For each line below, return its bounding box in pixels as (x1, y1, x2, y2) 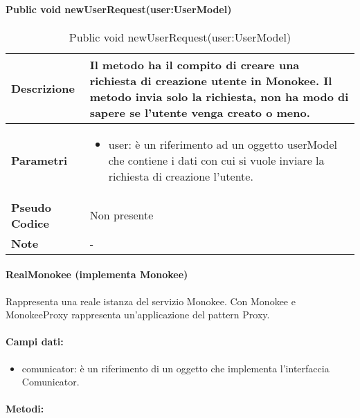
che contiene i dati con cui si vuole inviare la (108, 152, 325, 168)
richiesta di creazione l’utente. (108, 167, 253, 184)
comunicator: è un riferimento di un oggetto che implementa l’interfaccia (21, 361, 330, 375)
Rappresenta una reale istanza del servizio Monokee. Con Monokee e (6, 293, 296, 308)
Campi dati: (6, 334, 64, 349)
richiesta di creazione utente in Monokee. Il (89, 72, 332, 89)
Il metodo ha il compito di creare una (89, 56, 300, 73)
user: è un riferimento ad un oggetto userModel (108, 136, 337, 152)
